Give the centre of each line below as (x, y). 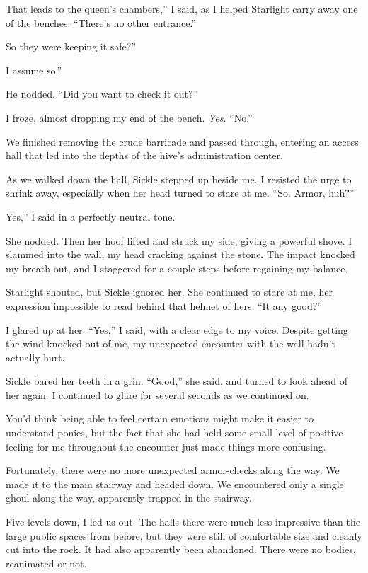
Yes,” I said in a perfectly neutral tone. (91, 216)
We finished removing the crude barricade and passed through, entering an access (182, 141)
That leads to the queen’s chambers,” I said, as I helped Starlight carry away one (182, 8)
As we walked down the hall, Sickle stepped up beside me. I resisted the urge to (179, 179)
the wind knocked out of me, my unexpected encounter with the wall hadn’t (171, 343)
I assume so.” (34, 70)
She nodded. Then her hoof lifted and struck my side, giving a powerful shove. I (179, 240)
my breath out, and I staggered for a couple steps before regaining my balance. (177, 268)
